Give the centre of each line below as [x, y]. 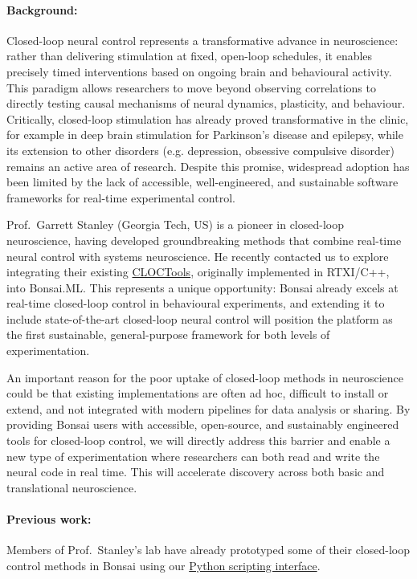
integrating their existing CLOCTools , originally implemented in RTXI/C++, [198, 272]
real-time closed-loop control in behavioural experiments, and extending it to [196, 303]
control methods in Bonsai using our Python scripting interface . [164, 565]
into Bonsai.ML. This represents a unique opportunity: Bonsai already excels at [202, 287]
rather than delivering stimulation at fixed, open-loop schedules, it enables [190, 56]
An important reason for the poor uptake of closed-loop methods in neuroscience [205, 377]
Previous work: [49, 519]
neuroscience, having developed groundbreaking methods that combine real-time [204, 240]
